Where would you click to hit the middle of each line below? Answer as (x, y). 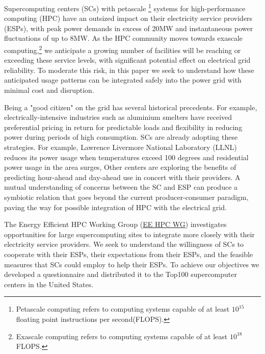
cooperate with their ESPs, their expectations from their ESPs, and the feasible (129, 254)
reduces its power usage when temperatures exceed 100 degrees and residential (126, 157)
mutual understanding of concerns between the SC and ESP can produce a (121, 187)
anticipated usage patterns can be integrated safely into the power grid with (123, 80)
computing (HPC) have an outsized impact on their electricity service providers (128, 18)
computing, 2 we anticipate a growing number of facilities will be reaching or (123, 49)
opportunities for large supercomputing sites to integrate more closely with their (129, 234)
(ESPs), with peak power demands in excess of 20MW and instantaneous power (129, 28)
